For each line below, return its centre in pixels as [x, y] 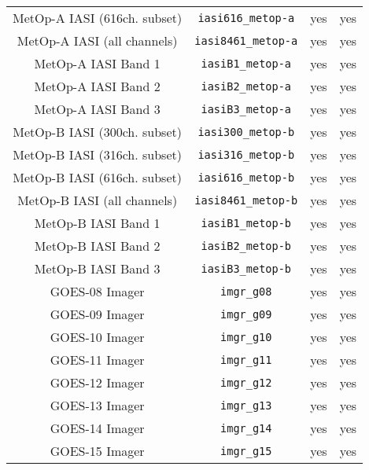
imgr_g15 [246, 451]
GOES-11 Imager [97, 360]
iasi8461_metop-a [246, 40]
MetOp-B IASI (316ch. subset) [97, 154]
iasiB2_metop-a [246, 86]
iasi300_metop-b [246, 132]
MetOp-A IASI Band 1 [97, 63]
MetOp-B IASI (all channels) [98, 200]
